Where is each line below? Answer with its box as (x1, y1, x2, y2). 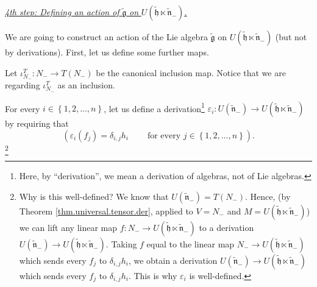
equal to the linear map (146, 237, 235, 250)
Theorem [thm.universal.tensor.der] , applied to (19, 204, 193, 217)
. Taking (105, 237, 137, 250)
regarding (5, 79, 40, 91)
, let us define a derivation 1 (104, 100, 205, 115)
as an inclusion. (57, 79, 115, 91)
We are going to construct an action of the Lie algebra (5, 30, 208, 43)
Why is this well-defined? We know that (19, 190, 169, 202)
